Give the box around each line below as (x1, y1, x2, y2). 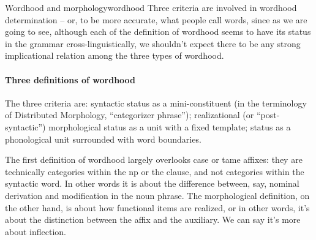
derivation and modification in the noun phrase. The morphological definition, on (5, 189, 310, 201)
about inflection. (5, 225, 66, 238)
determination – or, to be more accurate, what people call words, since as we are (5, 13, 307, 26)
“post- (256, 108, 280, 121)
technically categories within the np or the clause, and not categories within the (5, 165, 304, 178)
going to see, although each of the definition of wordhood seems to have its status (5, 25, 311, 38)
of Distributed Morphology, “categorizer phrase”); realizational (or (5, 108, 254, 121)
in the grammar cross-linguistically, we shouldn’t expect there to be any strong (5, 37, 301, 50)
